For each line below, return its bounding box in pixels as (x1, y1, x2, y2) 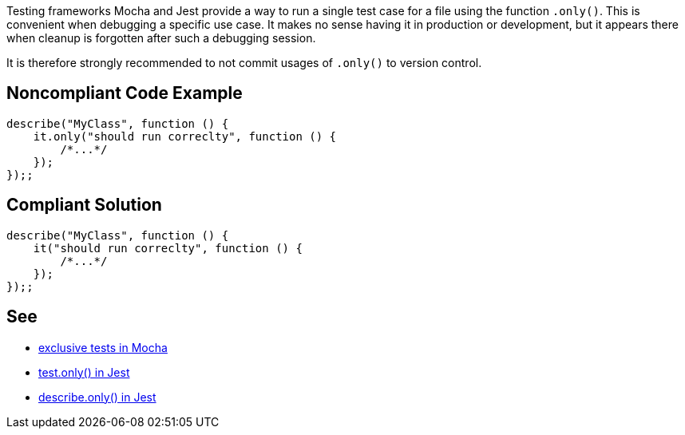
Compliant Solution (6, 195, 162, 216)
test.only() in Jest (38, 365, 130, 379)
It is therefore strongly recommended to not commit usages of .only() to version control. (6, 56, 482, 69)
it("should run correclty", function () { (33, 241, 303, 255)
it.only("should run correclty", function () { (33, 129, 337, 143)
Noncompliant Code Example (6, 83, 243, 104)
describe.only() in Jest (38, 390, 156, 404)
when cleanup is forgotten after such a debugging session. (6, 31, 316, 45)
